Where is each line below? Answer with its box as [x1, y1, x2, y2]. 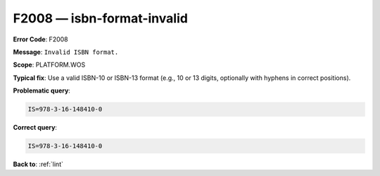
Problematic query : [13, 86, 70, 95]
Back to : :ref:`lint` [13, 160, 63, 168]
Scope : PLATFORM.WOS [13, 60, 86, 69]
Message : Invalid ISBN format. [13, 48, 119, 56]
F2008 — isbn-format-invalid [13, 11, 188, 26]
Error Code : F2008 [13, 35, 68, 43]
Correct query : [13, 123, 58, 132]
